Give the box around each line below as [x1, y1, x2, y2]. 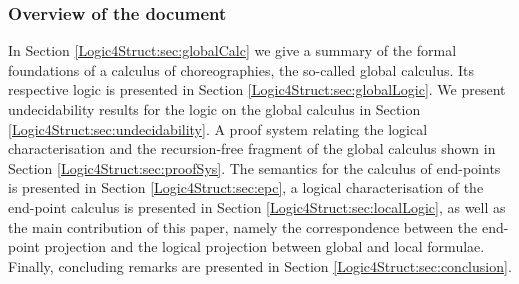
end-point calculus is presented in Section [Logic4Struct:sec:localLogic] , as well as [8, 196, 506, 217]
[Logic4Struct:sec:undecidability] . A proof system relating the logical [8, 118, 428, 139]
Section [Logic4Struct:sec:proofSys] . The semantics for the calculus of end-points [8, 157, 501, 178]
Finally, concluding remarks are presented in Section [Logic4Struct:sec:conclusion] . [8, 255, 512, 276]
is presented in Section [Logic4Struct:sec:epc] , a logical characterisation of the [8, 177, 484, 198]
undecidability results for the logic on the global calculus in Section [8, 99, 421, 119]
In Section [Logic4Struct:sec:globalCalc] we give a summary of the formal [8, 40, 457, 61]
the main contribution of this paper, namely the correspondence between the [8, 216, 478, 237]
